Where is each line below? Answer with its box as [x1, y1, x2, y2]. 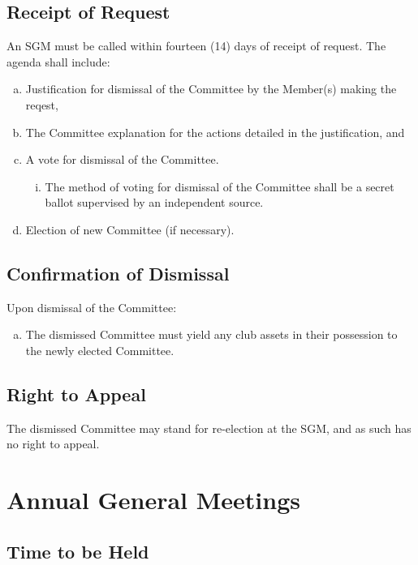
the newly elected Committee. [25, 341, 175, 358]
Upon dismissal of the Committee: [6, 298, 177, 315]
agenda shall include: [6, 53, 110, 70]
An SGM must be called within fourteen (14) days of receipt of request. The [6, 37, 386, 54]
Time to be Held [6, 538, 149, 563]
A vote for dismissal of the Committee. [25, 151, 219, 168]
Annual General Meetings [6, 483, 300, 516]
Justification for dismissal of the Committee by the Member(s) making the [25, 80, 397, 97]
